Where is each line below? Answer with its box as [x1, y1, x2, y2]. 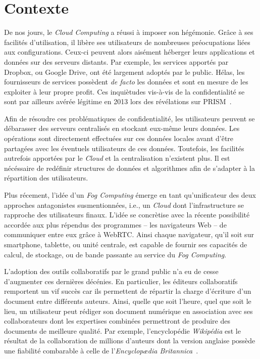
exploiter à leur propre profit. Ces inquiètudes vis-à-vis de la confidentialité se [4, 86, 245, 97]
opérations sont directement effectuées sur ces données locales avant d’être [4, 133, 234, 144]
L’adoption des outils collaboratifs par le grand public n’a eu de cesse [4, 266, 219, 277]
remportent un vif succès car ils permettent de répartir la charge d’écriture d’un [4, 286, 251, 296]
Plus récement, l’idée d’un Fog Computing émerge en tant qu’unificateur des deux [4, 190, 256, 200]
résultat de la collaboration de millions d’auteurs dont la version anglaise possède [4, 335, 255, 346]
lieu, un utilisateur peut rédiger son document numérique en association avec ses [4, 305, 253, 316]
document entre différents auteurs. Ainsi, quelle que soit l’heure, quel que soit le [4, 295, 251, 306]
